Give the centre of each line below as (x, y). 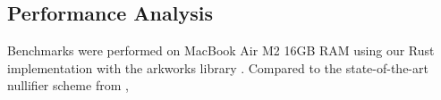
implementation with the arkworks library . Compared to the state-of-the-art (218, 67)
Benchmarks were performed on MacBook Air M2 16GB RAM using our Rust (221, 50)
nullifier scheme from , (68, 85)
